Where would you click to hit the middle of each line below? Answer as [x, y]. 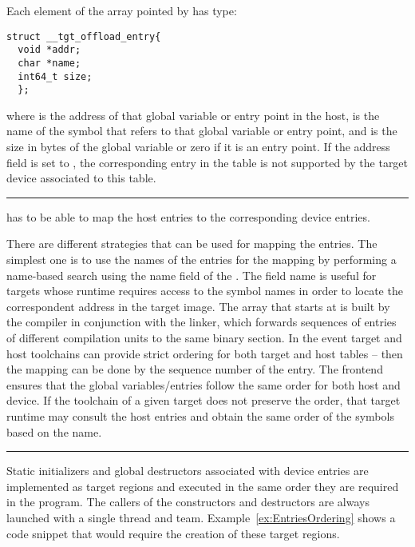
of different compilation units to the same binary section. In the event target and [204, 337]
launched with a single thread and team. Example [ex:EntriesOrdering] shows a [201, 517]
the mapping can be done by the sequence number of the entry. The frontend [195, 369]
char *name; [49, 63]
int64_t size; [55, 76]
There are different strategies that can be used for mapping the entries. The [192, 244]
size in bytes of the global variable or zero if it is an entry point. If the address [198, 147]
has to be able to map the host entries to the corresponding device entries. [188, 216]
